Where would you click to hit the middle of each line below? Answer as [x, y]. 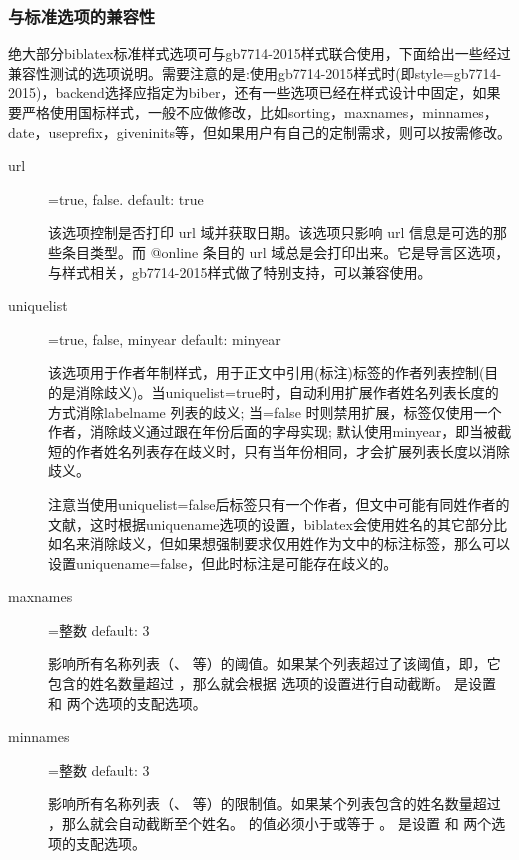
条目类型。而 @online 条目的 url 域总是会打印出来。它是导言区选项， [285, 251]
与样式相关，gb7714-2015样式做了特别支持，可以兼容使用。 [240, 271]
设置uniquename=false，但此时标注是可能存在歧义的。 [223, 562]
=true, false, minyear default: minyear [164, 338]
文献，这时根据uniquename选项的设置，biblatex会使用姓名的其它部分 [270, 523]
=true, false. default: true [126, 198]
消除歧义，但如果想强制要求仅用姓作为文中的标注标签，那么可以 [299, 543]
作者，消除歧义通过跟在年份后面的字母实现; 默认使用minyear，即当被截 [280, 431]
